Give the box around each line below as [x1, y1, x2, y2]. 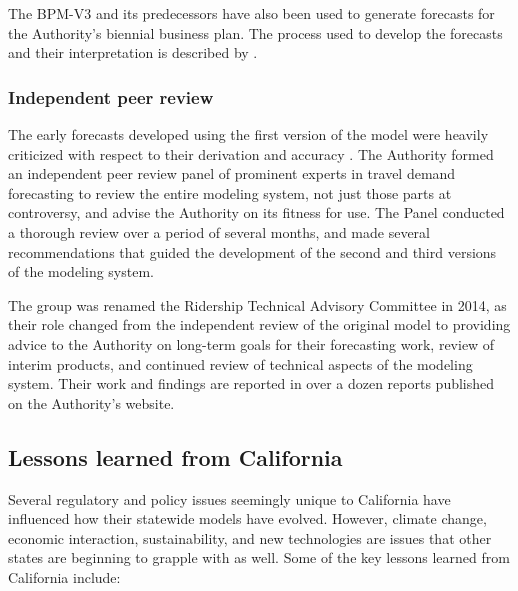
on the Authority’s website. [8, 392, 175, 413]
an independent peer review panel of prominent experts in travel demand [8, 163, 456, 184]
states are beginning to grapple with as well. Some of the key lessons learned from [8, 547, 510, 568]
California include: [8, 566, 121, 587]
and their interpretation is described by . [8, 42, 258, 63]
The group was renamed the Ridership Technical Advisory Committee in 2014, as [8, 294, 507, 315]
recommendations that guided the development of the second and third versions [8, 241, 497, 262]
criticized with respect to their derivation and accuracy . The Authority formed [8, 143, 494, 164]
